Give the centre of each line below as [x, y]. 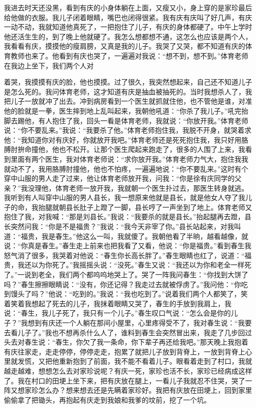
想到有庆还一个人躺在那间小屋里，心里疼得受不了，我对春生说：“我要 [140, 322]
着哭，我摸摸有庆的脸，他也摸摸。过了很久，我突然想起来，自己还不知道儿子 [128, 82]
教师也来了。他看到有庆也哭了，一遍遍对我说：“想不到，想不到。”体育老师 [129, 55]
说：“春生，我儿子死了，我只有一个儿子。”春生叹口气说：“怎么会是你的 [117, 313]
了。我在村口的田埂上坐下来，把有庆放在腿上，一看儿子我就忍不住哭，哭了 [125, 380]
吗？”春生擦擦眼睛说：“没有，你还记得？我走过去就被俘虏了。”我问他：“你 [123, 284]
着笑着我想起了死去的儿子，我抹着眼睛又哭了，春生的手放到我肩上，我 [118, 303]
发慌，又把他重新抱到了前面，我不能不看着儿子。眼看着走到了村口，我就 [135, 361]
